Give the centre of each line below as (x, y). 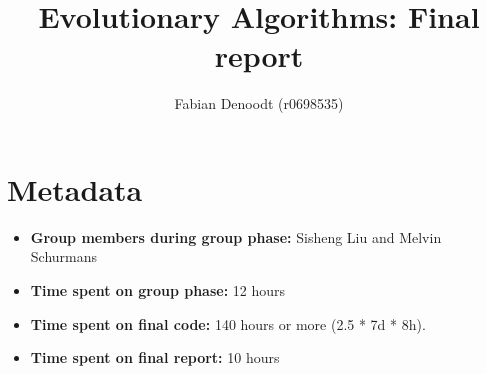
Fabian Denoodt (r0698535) (259, 103)
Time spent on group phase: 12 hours (158, 290)
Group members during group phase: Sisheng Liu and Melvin (236, 236)
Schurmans (64, 256)
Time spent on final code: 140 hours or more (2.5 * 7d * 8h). (228, 323)
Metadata (75, 188)
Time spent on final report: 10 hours (155, 357)
